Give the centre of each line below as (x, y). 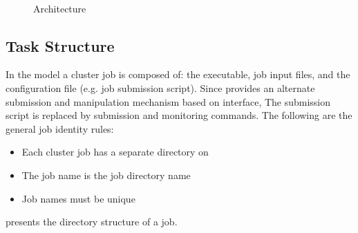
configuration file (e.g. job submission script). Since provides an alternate (160, 87)
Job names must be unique (78, 198)
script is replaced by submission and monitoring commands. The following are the (179, 115)
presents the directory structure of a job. (92, 222)
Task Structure (60, 45)
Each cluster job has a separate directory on (115, 152)
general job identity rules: (60, 128)
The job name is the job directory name (106, 175)
